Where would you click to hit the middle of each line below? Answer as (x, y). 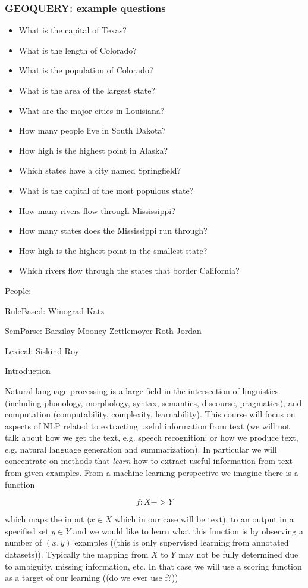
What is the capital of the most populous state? (106, 190)
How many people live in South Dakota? (92, 130)
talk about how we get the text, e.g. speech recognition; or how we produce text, (152, 437)
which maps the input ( (48, 519)
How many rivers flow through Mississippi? (97, 210)
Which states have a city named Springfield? (100, 170)
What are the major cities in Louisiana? (92, 110)
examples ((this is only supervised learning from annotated (182, 542)
